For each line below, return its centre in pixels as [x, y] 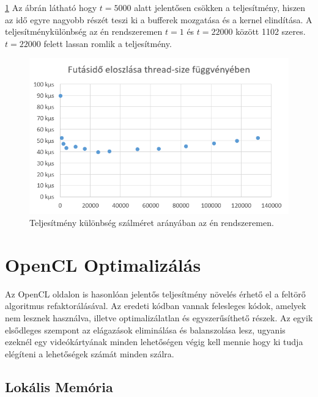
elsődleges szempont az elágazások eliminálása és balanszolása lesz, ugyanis [145, 330]
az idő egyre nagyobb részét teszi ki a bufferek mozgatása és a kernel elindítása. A [159, 19]
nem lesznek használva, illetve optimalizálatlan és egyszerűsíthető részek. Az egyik [159, 317]
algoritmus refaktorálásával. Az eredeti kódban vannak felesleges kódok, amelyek [156, 306]
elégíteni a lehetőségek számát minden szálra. [90, 353]
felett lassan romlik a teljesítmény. [108, 43]
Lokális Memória [59, 386]
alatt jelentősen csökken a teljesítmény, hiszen [220, 7]
